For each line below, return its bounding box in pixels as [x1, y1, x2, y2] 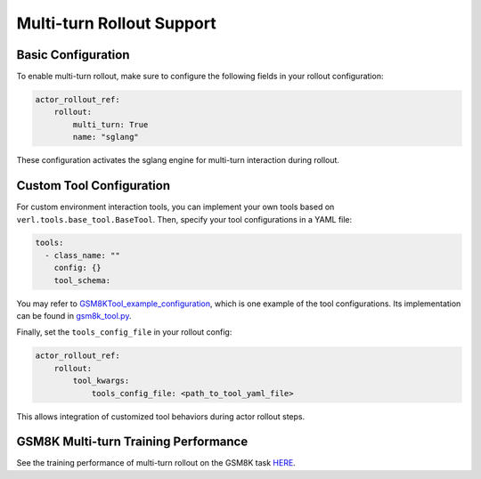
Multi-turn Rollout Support [16, 13, 217, 33]
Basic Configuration [16, 47, 130, 62]
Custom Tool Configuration [16, 178, 171, 193]
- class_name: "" [45, 250, 120, 260]
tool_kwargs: [72, 376, 130, 386]
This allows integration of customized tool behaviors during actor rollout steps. [16, 410, 306, 422]
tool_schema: [53, 275, 111, 285]
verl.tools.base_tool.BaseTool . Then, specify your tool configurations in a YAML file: [16, 214, 353, 224]
